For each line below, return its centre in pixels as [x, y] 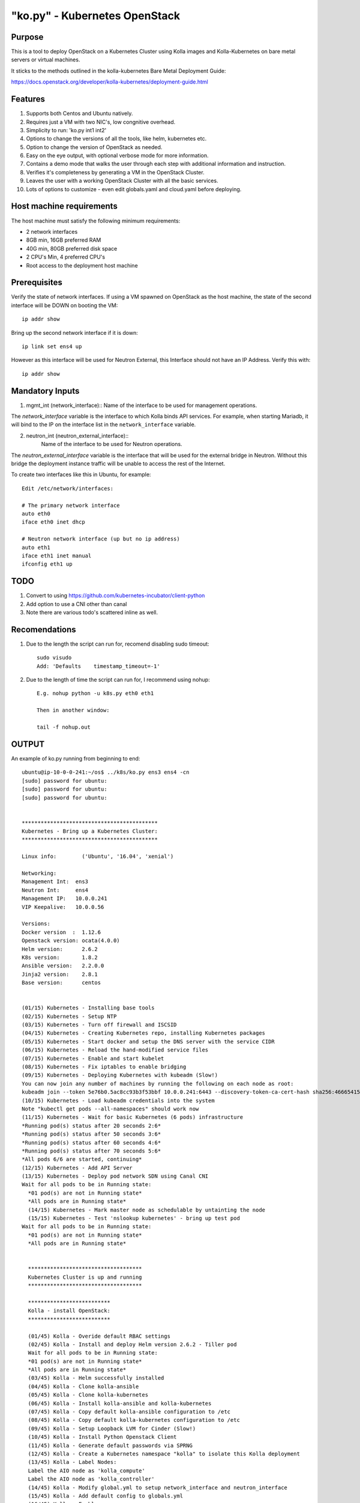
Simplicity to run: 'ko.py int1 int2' [66, 130]
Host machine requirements [64, 207]
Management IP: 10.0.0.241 [64, 898]
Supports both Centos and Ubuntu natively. [79, 114]
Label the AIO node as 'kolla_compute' [86, 1471]
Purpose [27, 37]
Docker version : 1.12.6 [61, 932]
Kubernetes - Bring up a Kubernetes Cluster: [90, 831]
